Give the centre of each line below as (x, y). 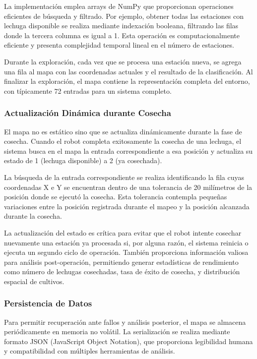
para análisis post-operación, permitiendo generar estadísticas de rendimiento (121, 262)
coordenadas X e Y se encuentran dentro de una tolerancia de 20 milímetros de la (128, 187)
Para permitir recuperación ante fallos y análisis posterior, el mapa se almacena (125, 322)
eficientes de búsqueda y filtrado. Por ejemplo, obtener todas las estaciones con (124, 16)
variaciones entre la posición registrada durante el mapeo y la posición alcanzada (127, 206)
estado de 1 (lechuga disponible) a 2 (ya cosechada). (83, 160)
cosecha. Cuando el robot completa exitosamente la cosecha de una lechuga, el (123, 141)
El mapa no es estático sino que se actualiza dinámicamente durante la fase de (123, 131)
